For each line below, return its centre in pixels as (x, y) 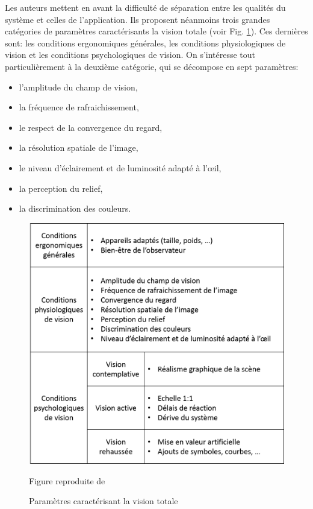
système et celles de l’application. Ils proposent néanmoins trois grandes (138, 19)
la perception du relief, (61, 188)
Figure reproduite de (67, 480)
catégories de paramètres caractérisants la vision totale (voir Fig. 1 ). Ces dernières (156, 31)
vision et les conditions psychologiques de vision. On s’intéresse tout (130, 55)
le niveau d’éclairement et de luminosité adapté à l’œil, (120, 167)
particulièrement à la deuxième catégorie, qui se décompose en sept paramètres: (152, 66)
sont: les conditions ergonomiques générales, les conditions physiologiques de (145, 43)
